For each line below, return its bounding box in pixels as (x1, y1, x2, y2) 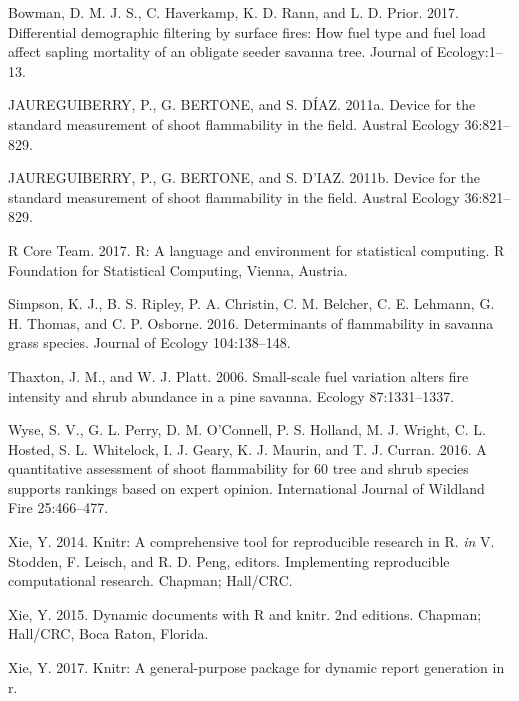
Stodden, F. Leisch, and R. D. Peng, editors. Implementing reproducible (8, 550, 450, 571)
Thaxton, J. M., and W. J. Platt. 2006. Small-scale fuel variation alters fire (8, 365, 469, 386)
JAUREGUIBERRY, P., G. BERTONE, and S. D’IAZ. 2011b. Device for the (8, 167, 480, 188)
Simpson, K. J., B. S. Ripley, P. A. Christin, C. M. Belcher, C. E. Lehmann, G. (8, 293, 495, 314)
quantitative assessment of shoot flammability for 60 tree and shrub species (8, 458, 469, 479)
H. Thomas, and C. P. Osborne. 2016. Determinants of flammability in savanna (8, 312, 494, 333)
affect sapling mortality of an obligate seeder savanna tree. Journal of (8, 41, 433, 62)
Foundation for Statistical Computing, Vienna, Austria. (8, 259, 348, 280)
